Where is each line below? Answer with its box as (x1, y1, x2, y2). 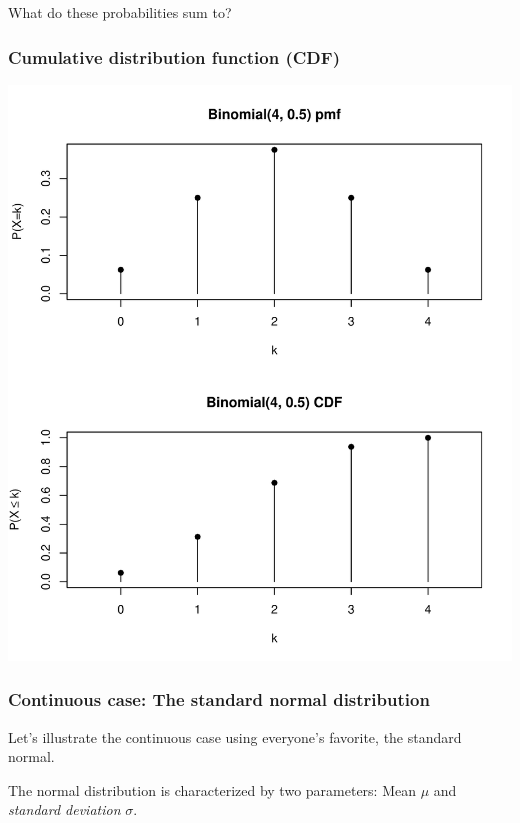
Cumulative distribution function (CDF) (8, 44, 340, 69)
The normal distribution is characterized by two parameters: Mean (8, 779, 417, 800)
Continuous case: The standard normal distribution (8, 687, 430, 712)
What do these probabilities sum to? (8, 2, 232, 22)
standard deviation (8, 799, 121, 820)
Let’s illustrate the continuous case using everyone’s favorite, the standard (8, 726, 462, 747)
